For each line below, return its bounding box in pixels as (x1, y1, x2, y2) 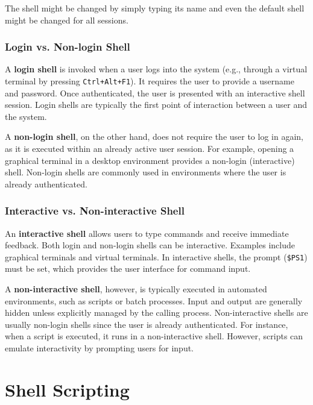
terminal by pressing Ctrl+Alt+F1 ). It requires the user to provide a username (5, 75, 294, 87)
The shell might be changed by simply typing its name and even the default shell (5, 2, 305, 14)
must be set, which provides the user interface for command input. (5, 262, 251, 275)
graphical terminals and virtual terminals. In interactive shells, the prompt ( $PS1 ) (5, 250, 308, 263)
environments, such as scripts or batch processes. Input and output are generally (5, 294, 303, 307)
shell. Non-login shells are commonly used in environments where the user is (5, 166, 286, 178)
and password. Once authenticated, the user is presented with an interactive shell (5, 86, 305, 99)
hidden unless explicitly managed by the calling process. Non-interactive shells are (5, 306, 308, 319)
